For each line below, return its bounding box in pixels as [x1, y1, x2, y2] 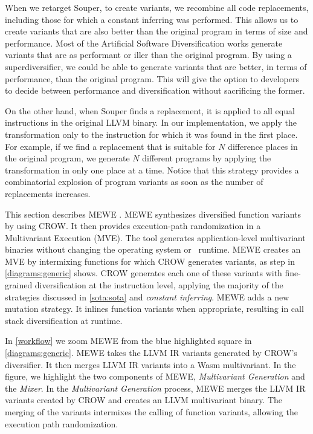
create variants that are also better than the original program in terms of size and [5, 25, 308, 37]
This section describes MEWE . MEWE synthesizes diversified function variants [5, 207, 302, 220]
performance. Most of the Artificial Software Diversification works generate [5, 36, 283, 49]
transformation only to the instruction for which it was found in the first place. [5, 128, 298, 140]
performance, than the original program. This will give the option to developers [5, 72, 299, 85]
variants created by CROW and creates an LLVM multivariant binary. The [5, 394, 283, 406]
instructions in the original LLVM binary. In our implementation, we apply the [5, 116, 297, 129]
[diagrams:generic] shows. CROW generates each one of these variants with [5, 267, 282, 279]
